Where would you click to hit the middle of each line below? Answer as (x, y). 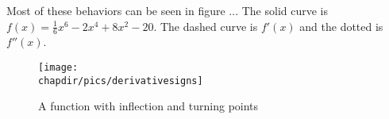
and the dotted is (341, 26)
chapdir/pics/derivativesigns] (121, 81)
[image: (58, 68)
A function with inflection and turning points (148, 106)
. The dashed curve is (206, 26)
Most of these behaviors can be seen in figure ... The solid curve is (167, 10)
